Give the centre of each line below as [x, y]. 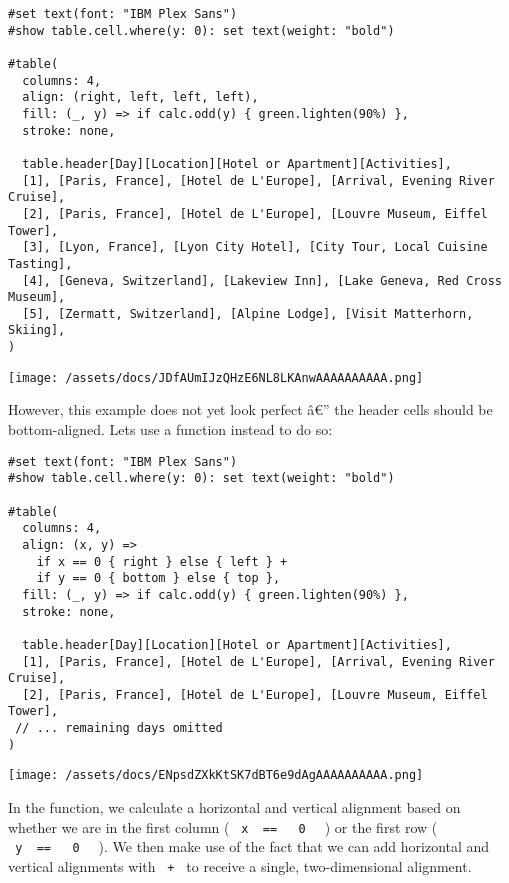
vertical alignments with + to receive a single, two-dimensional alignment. [240, 866]
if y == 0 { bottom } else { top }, [158, 578]
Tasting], [40, 263]
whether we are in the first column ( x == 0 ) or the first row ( [223, 826]
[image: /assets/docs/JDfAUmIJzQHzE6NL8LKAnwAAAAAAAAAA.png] [216, 377]
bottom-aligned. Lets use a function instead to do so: [170, 429]
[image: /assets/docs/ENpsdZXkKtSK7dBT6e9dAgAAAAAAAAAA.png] [216, 775]
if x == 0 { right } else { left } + [162, 561]
